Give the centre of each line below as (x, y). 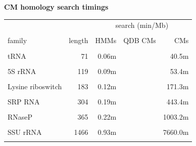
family (17, 40)
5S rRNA (22, 71)
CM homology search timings (56, 7)
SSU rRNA (25, 132)
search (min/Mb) (142, 25)
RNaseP (20, 116)
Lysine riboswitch (35, 86)
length (79, 40)
